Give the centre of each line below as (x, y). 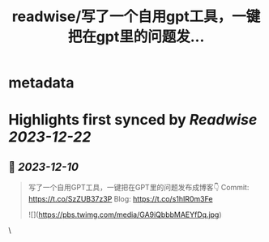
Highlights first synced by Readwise (133, 120)
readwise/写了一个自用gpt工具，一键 (136, 17)
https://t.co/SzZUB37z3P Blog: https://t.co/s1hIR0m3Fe (120, 199)
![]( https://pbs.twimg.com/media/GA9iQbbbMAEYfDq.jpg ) (125, 214)
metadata (41, 83)
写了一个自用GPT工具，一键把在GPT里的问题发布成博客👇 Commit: (139, 188)
